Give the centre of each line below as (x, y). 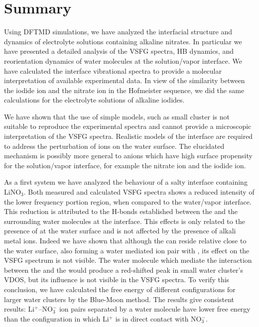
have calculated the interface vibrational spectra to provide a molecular (113, 70)
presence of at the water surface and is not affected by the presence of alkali (120, 231)
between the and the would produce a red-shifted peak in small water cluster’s (124, 270)
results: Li (19, 309)
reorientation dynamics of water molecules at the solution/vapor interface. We (123, 60)
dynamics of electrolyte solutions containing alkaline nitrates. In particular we (123, 41)
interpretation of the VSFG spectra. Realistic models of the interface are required (129, 136)
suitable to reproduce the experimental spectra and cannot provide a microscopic (128, 126)
